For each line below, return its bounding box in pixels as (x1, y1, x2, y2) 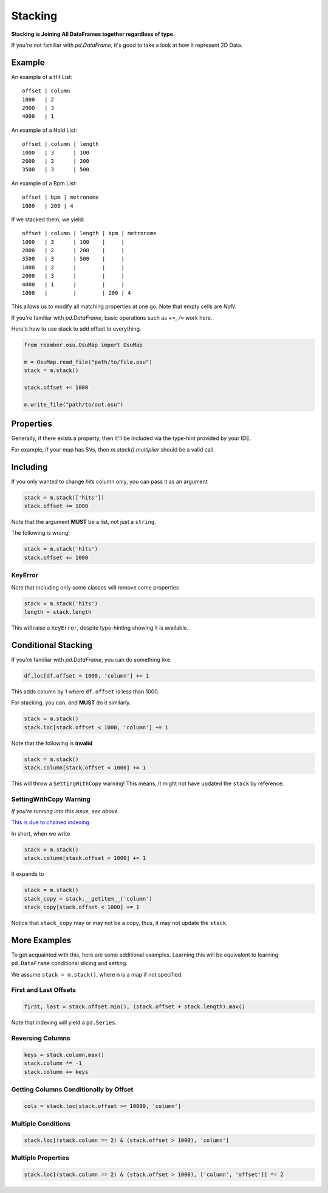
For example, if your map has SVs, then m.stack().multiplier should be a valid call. (11, 445, 215, 453)
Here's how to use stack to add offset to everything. (11, 325, 142, 332)
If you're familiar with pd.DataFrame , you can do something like (11, 656, 171, 663)
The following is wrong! (11, 529, 70, 537)
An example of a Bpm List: (11, 179, 77, 187)
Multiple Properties (11, 1153, 70, 1162)
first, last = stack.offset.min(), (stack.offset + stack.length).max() (24, 1003, 245, 1010)
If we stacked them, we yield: (11, 216, 85, 223)
